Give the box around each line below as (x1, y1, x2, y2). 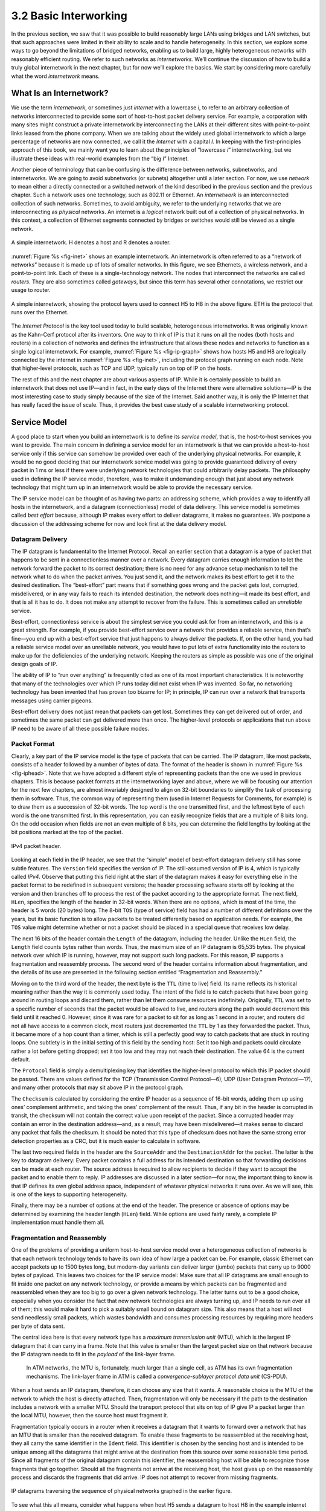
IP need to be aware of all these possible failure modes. (11, 725, 150, 732)
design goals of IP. (11, 660, 57, 667)
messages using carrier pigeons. (11, 697, 93, 704)
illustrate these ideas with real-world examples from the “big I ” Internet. (11, 155, 190, 162)
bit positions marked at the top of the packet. (11, 829, 123, 836)
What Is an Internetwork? (11, 88, 109, 99)
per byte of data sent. (11, 1322, 65, 1330)
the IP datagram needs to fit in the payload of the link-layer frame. (11, 1350, 176, 1357)
